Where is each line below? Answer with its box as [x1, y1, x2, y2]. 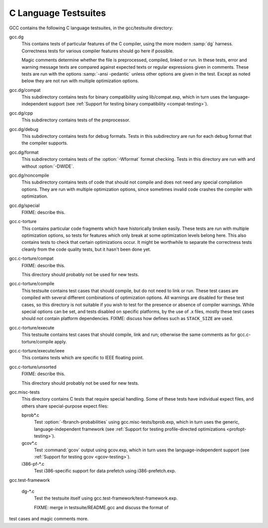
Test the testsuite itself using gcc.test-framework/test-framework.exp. [34, 495, 178, 501]
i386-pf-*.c [21, 461, 45, 467]
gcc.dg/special [9, 202, 40, 209]
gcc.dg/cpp [9, 110, 33, 116]
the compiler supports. [21, 140, 68, 146]
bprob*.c [21, 412, 40, 418]
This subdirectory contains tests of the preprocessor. [21, 117, 131, 123]
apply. [54, 338, 67, 344]
